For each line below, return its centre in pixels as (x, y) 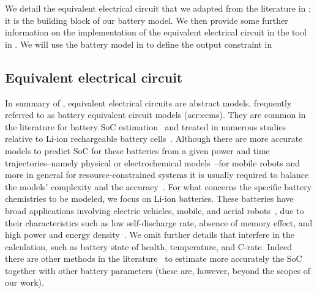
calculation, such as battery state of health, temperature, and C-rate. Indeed (148, 246)
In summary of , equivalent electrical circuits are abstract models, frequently (148, 102)
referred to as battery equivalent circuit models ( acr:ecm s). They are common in (155, 115)
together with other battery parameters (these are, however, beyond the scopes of (158, 270)
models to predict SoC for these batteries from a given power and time (137, 150)
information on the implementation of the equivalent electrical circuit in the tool (156, 32)
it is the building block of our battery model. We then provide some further (147, 20)
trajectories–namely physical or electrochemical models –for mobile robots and (152, 162)
